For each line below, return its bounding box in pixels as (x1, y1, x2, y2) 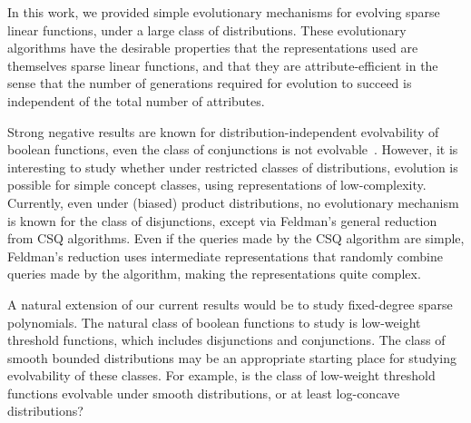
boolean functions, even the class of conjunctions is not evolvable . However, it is (7, 140, 458, 159)
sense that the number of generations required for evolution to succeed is (7, 74, 412, 93)
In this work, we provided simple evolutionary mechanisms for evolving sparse (7, 3, 440, 21)
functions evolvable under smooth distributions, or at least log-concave (7, 383, 400, 402)
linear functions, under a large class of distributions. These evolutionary (7, 20, 407, 39)
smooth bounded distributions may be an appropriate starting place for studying (7, 348, 456, 367)
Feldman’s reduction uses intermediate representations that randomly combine (7, 246, 443, 265)
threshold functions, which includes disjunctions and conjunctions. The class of (7, 330, 446, 349)
